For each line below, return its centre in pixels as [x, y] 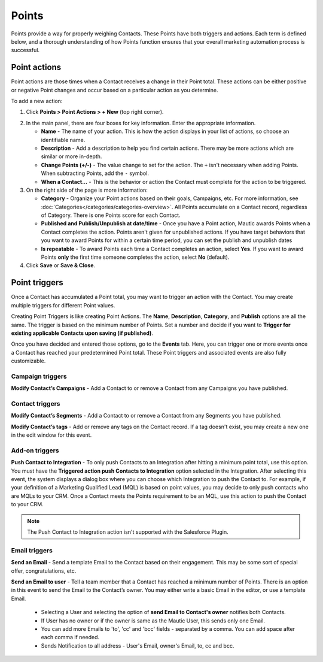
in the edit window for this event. [51, 435]
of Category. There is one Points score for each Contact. [111, 215]
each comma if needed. [70, 637]
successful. [25, 50]
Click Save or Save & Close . [61, 265]
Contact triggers [36, 403]
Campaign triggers [39, 376]
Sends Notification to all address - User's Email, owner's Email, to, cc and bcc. [138, 646]
